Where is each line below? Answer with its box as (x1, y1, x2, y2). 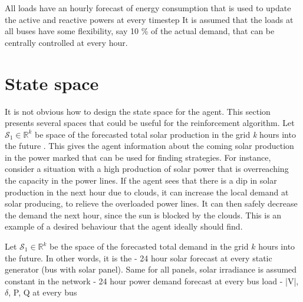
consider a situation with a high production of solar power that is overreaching (5, 162, 289, 175)
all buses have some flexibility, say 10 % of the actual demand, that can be (5, 25, 275, 37)
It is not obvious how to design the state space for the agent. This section (5, 105, 271, 117)
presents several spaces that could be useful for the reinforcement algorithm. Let (5, 117, 295, 129)
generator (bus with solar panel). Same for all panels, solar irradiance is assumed (5, 263, 297, 276)
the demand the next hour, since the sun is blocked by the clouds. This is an (5, 208, 282, 221)
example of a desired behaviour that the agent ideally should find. (5, 220, 243, 233)
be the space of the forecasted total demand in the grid (50, 240, 249, 253)
